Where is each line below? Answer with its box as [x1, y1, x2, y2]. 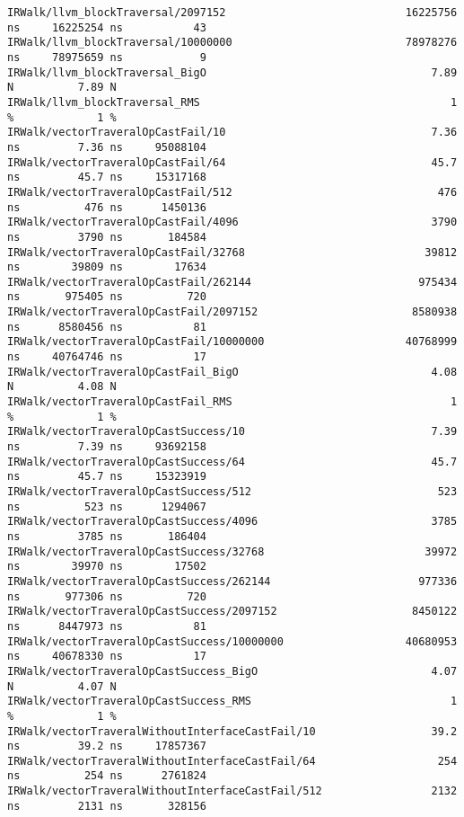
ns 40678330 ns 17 [7, 650, 206, 663]
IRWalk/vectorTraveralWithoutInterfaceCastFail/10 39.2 [7, 724, 458, 738]
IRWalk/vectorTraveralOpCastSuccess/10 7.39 [7, 425, 458, 439]
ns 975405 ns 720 [7, 290, 206, 304]
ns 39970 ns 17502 [7, 560, 206, 573]
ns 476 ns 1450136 [7, 200, 206, 214]
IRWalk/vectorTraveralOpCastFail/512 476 [7, 185, 458, 199]
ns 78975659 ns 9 [7, 50, 206, 64]
